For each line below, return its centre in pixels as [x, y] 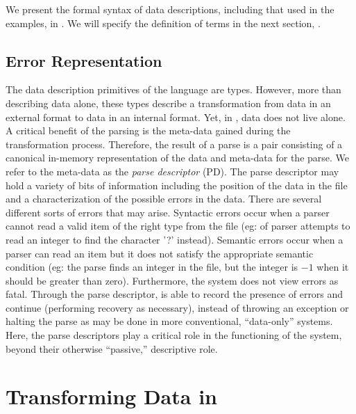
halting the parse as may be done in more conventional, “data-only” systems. [169, 321]
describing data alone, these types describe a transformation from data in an [168, 103]
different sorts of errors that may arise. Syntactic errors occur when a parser [168, 212]
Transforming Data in [111, 396]
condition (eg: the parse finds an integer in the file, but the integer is [152, 267]
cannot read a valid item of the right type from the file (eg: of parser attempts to [178, 226]
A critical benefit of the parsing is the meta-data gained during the [148, 130]
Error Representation [84, 60]
